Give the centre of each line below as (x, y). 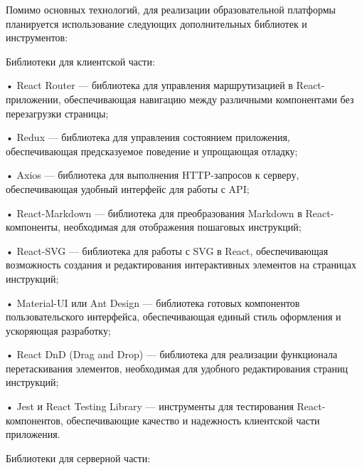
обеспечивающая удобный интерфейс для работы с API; (128, 188)
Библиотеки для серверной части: (78, 458)
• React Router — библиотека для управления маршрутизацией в (149, 85)
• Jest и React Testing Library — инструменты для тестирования (150, 406)
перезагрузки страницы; (57, 113)
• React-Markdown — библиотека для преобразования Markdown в (154, 213)
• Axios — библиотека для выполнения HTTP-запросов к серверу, (153, 175)
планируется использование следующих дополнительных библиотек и (156, 23)
